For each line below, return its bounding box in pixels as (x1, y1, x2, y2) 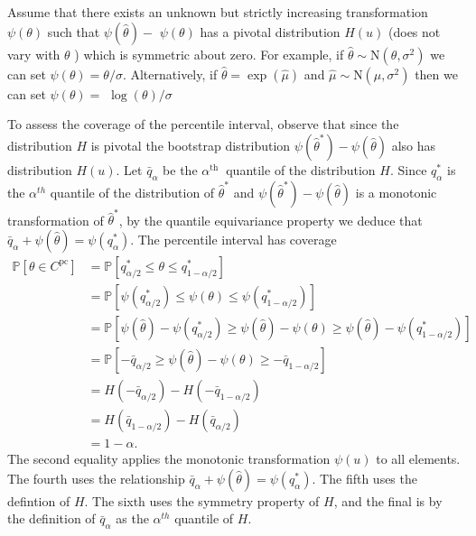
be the (163, 160, 198, 179)
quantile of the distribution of (50, 182, 215, 201)
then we (415, 64, 458, 83)
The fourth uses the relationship (7, 468, 185, 487)
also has (391, 135, 436, 154)
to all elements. (376, 449, 461, 468)
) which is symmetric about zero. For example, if (74, 44, 344, 63)
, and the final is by (333, 491, 443, 510)
